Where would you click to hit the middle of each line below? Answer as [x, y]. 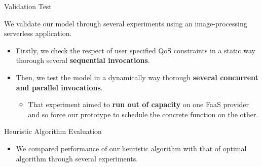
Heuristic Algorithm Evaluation [53, 131]
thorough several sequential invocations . [83, 60]
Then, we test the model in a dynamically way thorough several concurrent [137, 77]
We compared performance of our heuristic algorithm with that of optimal [131, 148]
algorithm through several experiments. [77, 158]
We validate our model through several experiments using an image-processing [126, 23]
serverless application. [38, 33]
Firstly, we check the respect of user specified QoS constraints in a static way [136, 50]
